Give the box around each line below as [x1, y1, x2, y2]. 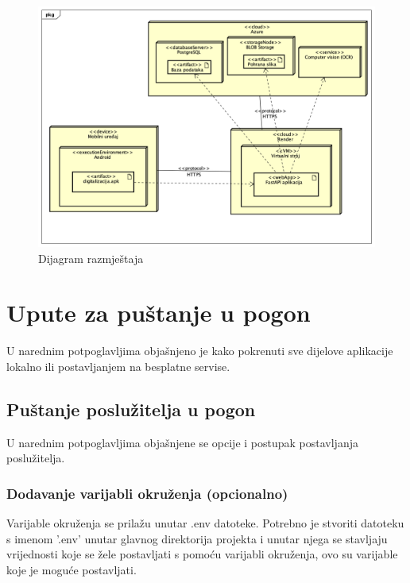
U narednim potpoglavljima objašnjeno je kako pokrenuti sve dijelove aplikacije [6, 342, 393, 359]
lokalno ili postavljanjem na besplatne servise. [6, 358, 230, 374]
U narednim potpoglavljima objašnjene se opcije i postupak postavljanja [6, 434, 358, 450]
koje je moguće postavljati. [6, 561, 137, 577]
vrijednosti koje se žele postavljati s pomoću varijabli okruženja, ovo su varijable [6, 546, 398, 562]
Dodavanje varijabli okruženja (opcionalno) [6, 483, 288, 503]
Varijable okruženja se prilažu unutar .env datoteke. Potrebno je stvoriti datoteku [6, 515, 404, 531]
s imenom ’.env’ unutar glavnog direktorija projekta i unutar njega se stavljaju [6, 530, 388, 546]
